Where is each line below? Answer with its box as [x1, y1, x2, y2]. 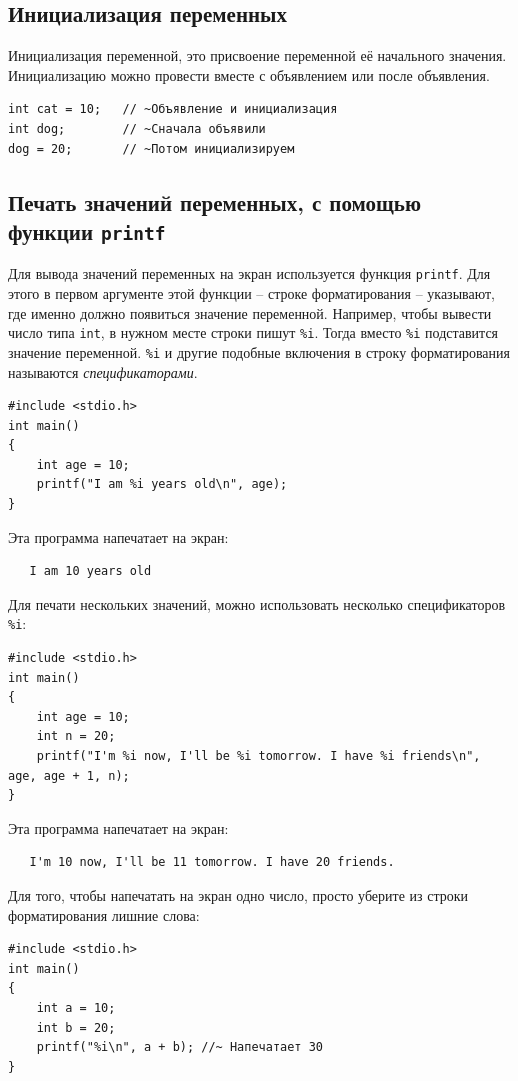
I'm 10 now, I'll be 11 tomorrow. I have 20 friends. [29, 855, 395, 870]
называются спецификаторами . [8, 361, 198, 382]
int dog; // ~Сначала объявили [8, 121, 266, 136]
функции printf [8, 215, 166, 246]
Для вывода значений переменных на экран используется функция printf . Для [8, 263, 491, 284]
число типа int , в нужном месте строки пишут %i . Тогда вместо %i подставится [8, 322, 499, 343]
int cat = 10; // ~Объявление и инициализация [8, 102, 338, 117]
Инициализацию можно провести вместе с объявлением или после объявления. [8, 64, 490, 85]
